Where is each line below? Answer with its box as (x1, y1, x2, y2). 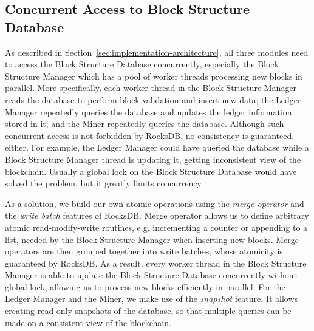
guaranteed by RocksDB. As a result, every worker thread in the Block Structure (5, 256, 307, 269)
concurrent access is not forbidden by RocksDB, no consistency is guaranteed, (5, 129, 295, 142)
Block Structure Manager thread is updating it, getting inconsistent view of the (5, 152, 301, 165)
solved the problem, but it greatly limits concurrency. (5, 177, 203, 189)
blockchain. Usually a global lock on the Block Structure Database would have (5, 165, 297, 177)
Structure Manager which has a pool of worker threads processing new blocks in (5, 69, 302, 82)
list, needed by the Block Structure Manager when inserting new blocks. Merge (5, 233, 299, 245)
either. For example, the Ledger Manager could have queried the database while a (5, 141, 309, 154)
